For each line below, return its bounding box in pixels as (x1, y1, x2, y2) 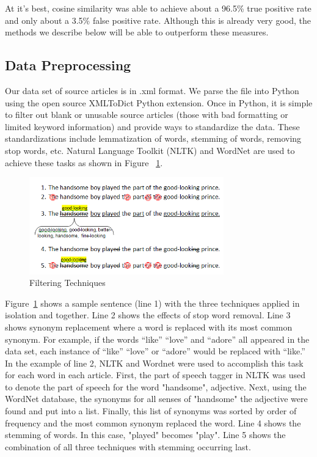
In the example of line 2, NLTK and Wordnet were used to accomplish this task (5, 356, 304, 369)
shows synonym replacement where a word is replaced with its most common (5, 320, 293, 333)
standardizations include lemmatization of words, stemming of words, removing (5, 132, 302, 145)
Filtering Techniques (29, 276, 106, 289)
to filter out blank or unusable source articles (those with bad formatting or (5, 108, 288, 121)
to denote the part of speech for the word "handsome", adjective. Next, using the (5, 380, 307, 393)
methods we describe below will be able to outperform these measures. (5, 26, 269, 38)
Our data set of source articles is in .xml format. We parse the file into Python (5, 84, 299, 97)
